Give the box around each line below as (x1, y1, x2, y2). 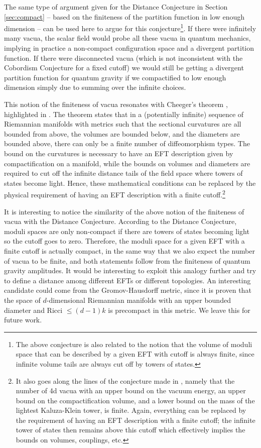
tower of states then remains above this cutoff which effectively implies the (16, 424, 245, 435)
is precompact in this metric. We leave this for (108, 304, 250, 315)
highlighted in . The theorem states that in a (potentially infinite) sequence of (4, 108, 244, 119)
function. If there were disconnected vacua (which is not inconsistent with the (4, 52, 243, 63)
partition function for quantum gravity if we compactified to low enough (4, 72, 226, 82)
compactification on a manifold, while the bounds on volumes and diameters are (4, 158, 250, 168)
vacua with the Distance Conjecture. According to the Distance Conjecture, (4, 216, 237, 227)
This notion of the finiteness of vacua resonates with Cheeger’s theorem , (4, 99, 228, 109)
